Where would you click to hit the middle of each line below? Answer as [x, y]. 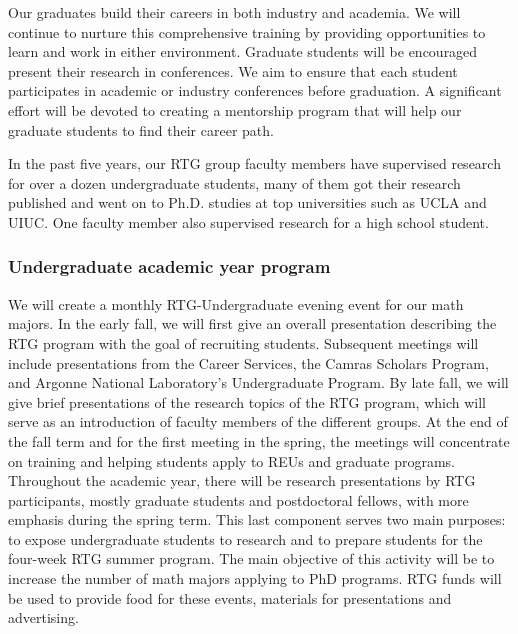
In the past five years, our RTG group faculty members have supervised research [254, 163]
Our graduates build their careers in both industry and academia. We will [234, 12]
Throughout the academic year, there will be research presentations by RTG [242, 480]
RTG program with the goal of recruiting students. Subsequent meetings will [243, 342]
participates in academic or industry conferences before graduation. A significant [255, 90]
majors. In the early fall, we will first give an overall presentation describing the [252, 323]
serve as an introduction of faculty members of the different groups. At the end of [258, 421]
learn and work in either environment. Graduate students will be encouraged [243, 51]
